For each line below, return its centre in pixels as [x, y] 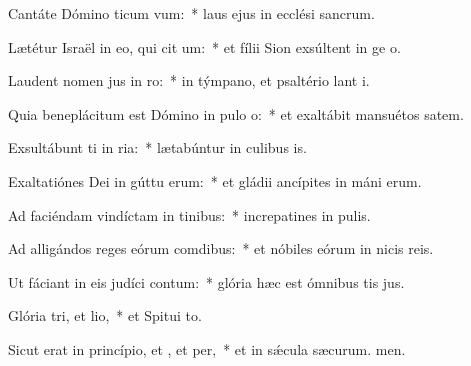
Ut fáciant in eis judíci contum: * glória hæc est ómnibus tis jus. [206, 281]
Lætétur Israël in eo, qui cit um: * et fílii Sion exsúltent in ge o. [204, 46]
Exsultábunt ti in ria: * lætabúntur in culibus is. [157, 147]
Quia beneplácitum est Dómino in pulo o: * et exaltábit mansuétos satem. [236, 113]
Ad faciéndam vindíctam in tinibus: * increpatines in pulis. [189, 214]
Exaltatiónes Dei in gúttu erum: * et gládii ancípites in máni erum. [215, 180]
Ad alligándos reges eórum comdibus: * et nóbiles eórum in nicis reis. [221, 248]
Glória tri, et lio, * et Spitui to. [105, 315]
